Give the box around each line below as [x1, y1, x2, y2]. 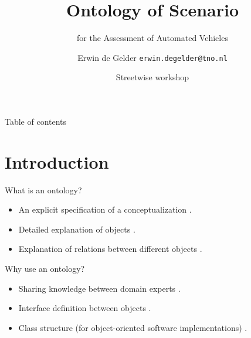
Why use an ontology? [5, 262, 85, 275]
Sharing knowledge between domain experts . [18, 282, 181, 294]
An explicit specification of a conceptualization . [18, 203, 192, 216]
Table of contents [5, 115, 67, 127]
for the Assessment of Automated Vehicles [77, 32, 228, 44]
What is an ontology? [5, 183, 82, 196]
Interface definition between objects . [18, 302, 151, 314]
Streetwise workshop [116, 71, 189, 83]
